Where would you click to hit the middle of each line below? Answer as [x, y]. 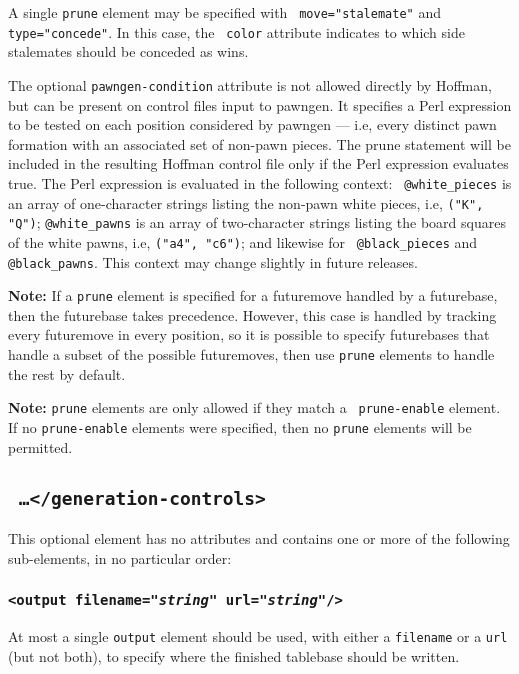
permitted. [40, 446]
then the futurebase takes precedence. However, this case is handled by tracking [252, 314]
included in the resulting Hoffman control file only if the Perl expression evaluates [258, 163]
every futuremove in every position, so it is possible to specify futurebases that [249, 334]
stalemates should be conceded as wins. [128, 51]
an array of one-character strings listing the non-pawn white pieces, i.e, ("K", [246, 202]
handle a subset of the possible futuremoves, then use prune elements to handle [251, 354]
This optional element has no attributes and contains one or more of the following [259, 538]
